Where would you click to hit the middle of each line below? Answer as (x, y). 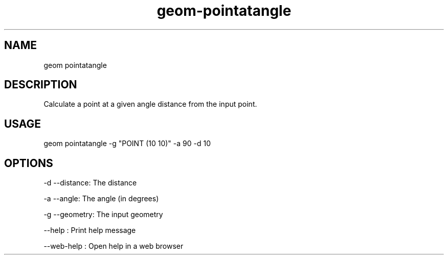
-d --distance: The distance (90, 183)
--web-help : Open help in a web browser (114, 246)
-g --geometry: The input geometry (103, 215)
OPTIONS (29, 163)
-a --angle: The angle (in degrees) (101, 199)
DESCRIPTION (41, 85)
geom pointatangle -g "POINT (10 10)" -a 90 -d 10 (127, 144)
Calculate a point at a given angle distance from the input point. (150, 104)
